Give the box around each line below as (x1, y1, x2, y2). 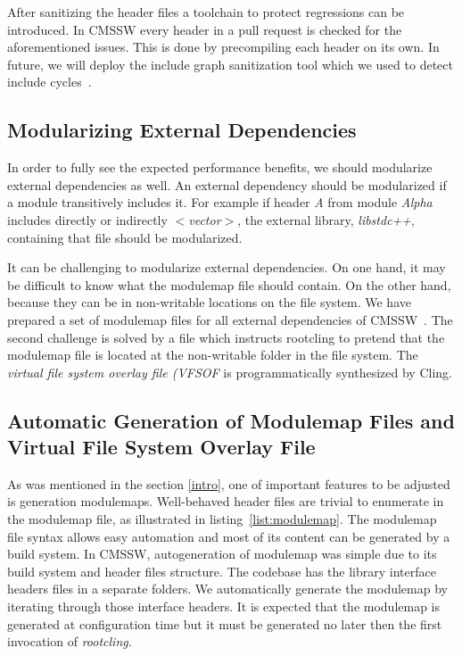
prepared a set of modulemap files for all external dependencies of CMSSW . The (7, 310, 453, 328)
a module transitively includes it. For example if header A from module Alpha (7, 193, 433, 212)
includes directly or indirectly (7, 210, 168, 228)
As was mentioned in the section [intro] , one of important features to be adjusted (7, 474, 450, 493)
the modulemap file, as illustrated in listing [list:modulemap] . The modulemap (7, 510, 437, 528)
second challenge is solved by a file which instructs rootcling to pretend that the (7, 328, 445, 346)
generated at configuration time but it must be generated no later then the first (7, 614, 442, 633)
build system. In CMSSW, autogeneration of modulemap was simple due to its (7, 544, 437, 563)
